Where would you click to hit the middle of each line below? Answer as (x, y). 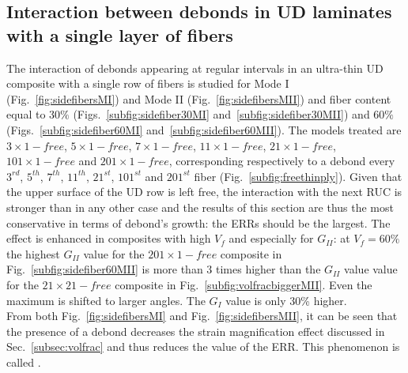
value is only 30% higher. (286, 300)
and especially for (271, 238)
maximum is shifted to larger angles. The (106, 300)
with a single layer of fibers (120, 34)
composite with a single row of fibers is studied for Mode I (148, 83)
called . (24, 362)
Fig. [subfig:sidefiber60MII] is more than (105, 269)
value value (371, 269)
